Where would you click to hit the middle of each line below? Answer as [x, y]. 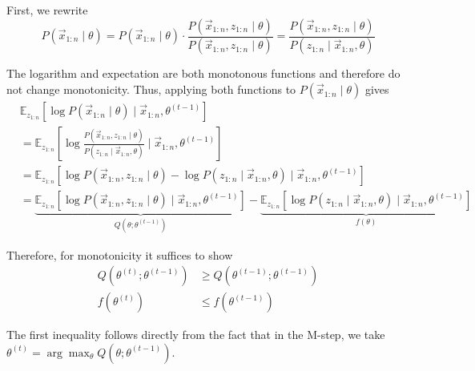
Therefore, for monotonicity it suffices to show [120, 254]
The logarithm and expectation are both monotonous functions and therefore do [203, 73]
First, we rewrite [47, 10]
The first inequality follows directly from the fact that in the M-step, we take [196, 335]
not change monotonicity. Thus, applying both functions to [151, 89]
